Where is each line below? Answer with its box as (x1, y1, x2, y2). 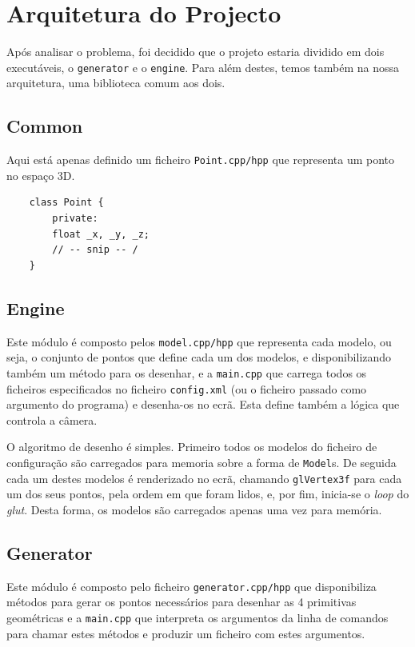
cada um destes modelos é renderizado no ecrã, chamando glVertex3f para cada (6, 469, 402, 486)
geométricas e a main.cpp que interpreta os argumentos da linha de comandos (6, 609, 389, 625)
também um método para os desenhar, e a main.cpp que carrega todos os (6, 364, 367, 381)
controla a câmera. (6, 411, 98, 428)
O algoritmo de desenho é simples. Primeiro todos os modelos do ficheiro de (6, 438, 377, 455)
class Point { (29, 197, 104, 209)
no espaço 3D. (6, 166, 75, 183)
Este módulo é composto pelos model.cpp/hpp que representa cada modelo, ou (6, 333, 392, 349)
